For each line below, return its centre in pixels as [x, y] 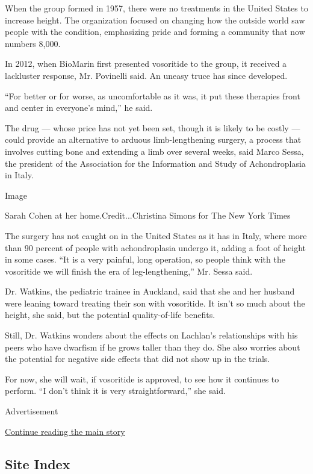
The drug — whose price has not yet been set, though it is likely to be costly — [153, 127]
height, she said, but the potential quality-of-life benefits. [110, 315]
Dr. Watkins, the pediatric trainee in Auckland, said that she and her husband [150, 291]
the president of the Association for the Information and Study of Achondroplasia [155, 163]
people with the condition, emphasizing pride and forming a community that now [155, 32]
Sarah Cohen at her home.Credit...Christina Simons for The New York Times [148, 215]
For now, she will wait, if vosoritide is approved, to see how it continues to [142, 379]
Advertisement [32, 411]
